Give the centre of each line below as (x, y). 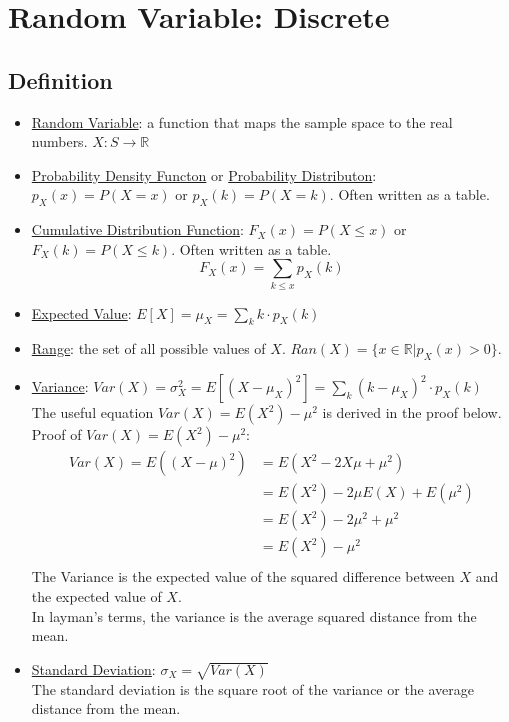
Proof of (56, 434)
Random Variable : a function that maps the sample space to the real (242, 121)
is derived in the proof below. (412, 412)
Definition (60, 79)
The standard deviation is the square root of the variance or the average (253, 688)
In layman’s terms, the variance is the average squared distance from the (254, 615)
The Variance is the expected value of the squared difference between (243, 576)
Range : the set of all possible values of (148, 348)
